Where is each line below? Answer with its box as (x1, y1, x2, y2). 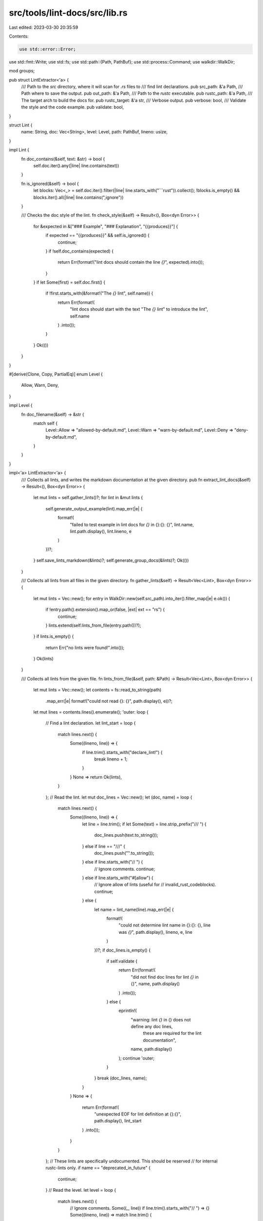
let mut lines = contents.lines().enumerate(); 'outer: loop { (33, 709, 149, 715)
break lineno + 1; (94, 756, 128, 762)
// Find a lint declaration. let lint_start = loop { (45, 720, 136, 726)
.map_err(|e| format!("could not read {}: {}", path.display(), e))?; (45, 698, 173, 704)
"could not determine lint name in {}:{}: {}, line (118, 922, 211, 928)
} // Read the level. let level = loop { (45, 1187, 116, 1193)
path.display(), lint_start (94, 1118, 142, 1124)
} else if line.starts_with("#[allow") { (82, 875, 153, 881)
